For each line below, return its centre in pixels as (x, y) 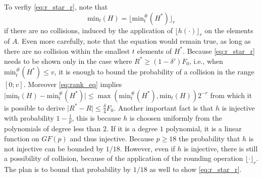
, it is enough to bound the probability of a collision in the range (154, 72)
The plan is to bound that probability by (68, 169)
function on (22, 139)
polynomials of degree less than (53, 128)
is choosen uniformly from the (176, 117)
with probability (29, 117)
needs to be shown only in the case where (68, 61)
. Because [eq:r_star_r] (219, 51)
